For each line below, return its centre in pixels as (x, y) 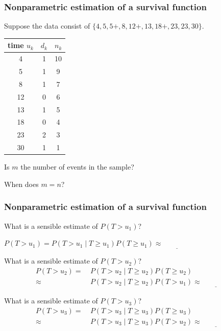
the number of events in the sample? (77, 167)
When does (21, 184)
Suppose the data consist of (47, 26)
